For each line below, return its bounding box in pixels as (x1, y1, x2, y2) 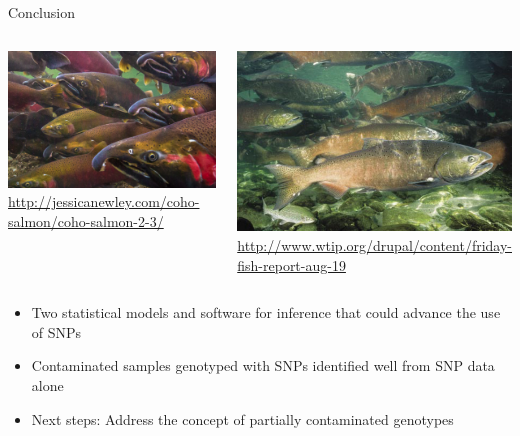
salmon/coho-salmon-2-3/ (8, 210, 164, 231)
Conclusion (8, 2, 75, 22)
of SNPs (31, 321, 82, 342)
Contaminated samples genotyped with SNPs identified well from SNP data (31, 355, 495, 376)
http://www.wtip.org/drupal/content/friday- (237, 235, 512, 256)
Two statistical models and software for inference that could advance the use (31, 302, 501, 323)
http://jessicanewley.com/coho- (8, 191, 200, 212)
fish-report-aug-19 (237, 254, 346, 275)
